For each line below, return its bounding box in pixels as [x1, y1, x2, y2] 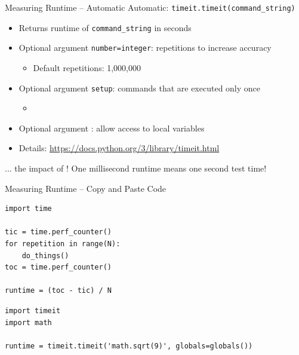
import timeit [5, 306, 61, 315]
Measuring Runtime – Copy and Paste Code [5, 182, 167, 194]
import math [5, 318, 52, 327]
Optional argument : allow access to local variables [19, 121, 205, 134]
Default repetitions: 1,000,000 [33, 61, 141, 74]
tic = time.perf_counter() [5, 228, 112, 237]
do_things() [21, 251, 69, 260]
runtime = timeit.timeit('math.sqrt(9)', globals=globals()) [5, 341, 253, 350]
